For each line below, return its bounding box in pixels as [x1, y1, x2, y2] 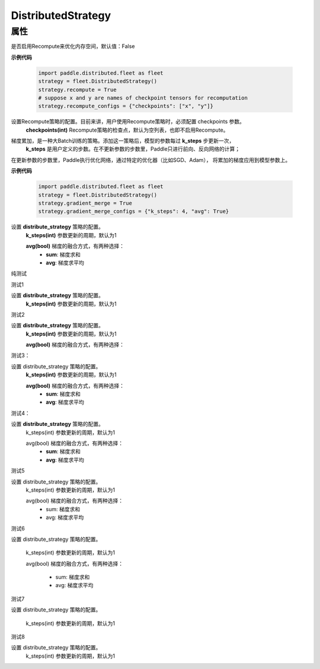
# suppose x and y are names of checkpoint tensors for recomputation [38, 94, 248, 101]
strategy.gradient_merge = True [38, 200, 133, 207]
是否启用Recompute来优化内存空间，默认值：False [11, 43, 135, 50]
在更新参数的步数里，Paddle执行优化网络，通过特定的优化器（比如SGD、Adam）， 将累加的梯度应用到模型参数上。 [11, 156, 291, 163]
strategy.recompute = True [38, 86, 117, 93]
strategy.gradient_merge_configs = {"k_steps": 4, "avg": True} [38, 208, 229, 215]
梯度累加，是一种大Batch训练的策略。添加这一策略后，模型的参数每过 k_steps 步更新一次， [11, 137, 235, 145]
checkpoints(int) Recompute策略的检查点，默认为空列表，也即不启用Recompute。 [25, 126, 229, 133]
